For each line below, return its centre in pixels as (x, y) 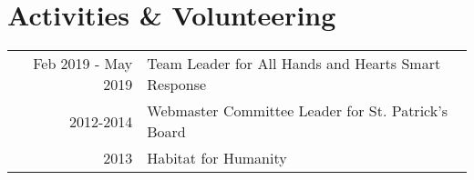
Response (177, 85)
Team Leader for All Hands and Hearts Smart (294, 64)
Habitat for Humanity (217, 158)
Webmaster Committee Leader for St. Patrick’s (297, 111)
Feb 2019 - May (83, 64)
